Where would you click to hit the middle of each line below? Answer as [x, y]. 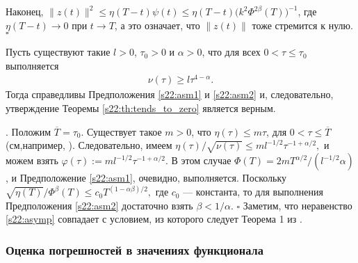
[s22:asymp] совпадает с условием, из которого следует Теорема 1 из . [154, 219]
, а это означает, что [157, 25]
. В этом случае [198, 160]
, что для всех [231, 52]
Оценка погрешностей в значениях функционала [135, 249]
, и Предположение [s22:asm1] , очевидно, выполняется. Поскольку [146, 178]
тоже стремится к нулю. [302, 25]
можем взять [32, 160]
